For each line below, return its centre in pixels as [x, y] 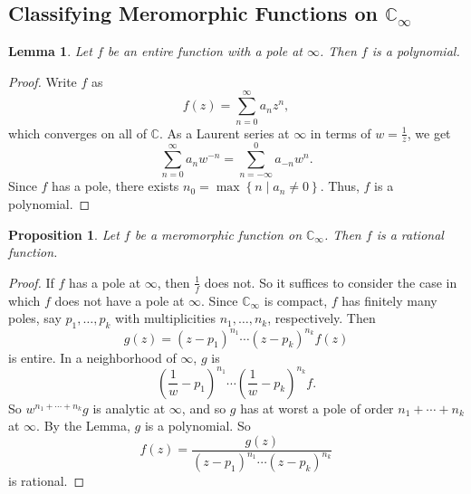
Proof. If [31, 282]
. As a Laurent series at [224, 133]
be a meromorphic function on [218, 234]
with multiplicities [165, 318]
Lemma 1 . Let [50, 51]
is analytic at [129, 408]
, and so [204, 408]
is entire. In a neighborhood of [92, 357]
